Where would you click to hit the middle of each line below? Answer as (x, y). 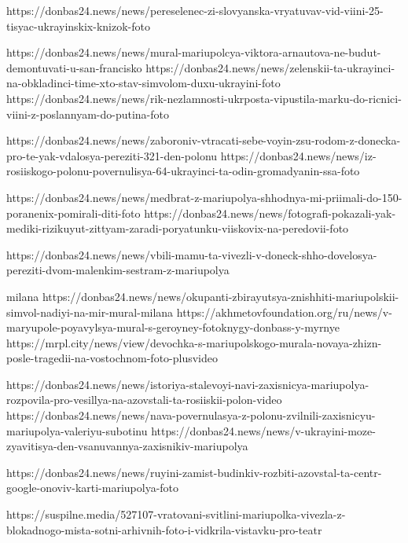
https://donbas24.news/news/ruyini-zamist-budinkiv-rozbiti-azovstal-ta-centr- (194, 472)
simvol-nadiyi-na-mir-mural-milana (90, 312)
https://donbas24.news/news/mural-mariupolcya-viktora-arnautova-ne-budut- (194, 52)
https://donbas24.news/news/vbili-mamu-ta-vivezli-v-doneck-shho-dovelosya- (192, 254)
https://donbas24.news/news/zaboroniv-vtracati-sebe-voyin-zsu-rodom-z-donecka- (204, 140)
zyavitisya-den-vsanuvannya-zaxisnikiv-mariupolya (127, 446)
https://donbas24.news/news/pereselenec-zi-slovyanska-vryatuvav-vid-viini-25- (195, 10)
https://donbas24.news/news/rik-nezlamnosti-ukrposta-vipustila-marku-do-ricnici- (204, 98)
